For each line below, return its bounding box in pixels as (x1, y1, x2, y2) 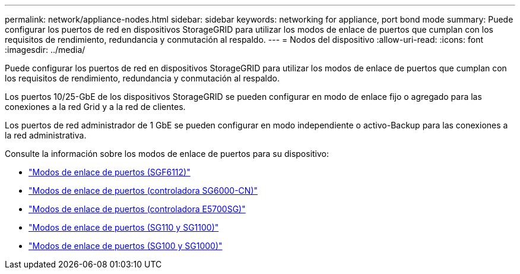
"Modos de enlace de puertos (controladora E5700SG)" (28, 204, 246, 214)
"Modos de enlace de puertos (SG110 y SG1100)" (28, 222, 219, 232)
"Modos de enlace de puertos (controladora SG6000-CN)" (28, 185, 258, 196)
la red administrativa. (5, 130, 87, 140)
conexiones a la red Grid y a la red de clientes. (5, 102, 186, 112)
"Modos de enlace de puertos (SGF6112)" (28, 167, 191, 177)
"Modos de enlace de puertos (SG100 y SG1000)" (28, 241, 223, 251)
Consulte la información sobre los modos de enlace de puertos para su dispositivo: (5, 149, 329, 159)
